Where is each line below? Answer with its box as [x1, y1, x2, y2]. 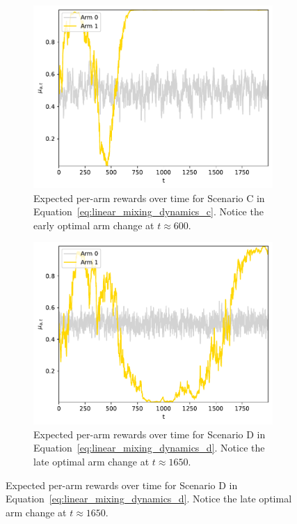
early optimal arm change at [33, 217, 154, 232]
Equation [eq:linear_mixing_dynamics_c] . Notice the [33, 204, 264, 219]
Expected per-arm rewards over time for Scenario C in [33, 190, 265, 205]
